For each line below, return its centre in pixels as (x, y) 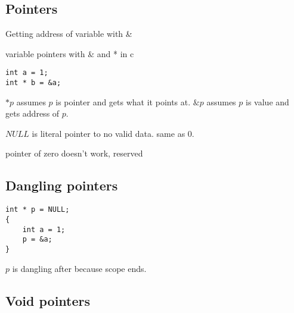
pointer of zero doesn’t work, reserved (74, 153)
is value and (267, 101)
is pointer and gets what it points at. (123, 101)
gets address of (33, 113)
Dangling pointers (62, 185)
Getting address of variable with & (69, 34)
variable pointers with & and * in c (70, 53)
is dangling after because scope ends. (79, 268)
